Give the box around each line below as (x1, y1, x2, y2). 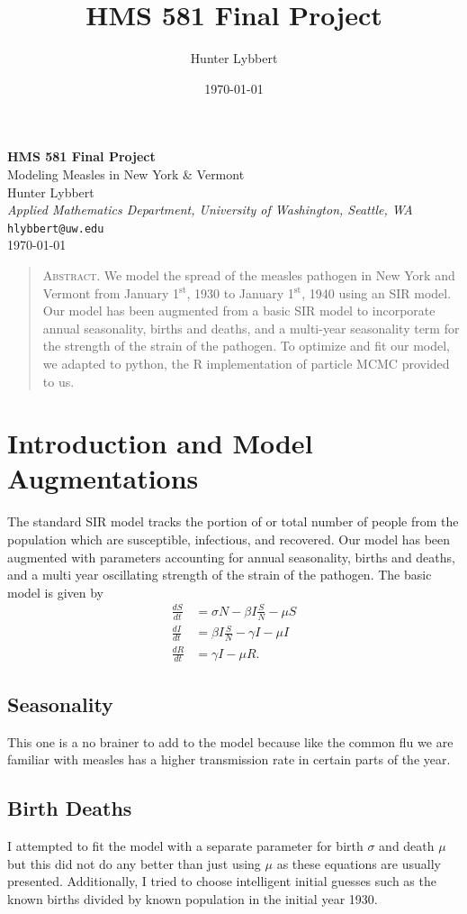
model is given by (7, 582, 104, 601)
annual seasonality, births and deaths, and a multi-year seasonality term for (42, 318, 460, 337)
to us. (42, 371, 75, 390)
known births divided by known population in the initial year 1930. (7, 889, 378, 908)
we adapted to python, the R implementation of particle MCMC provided (42, 353, 450, 372)
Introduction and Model (7, 425, 313, 462)
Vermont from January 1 (42, 283, 180, 302)
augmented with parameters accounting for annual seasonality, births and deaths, (7, 547, 455, 566)
